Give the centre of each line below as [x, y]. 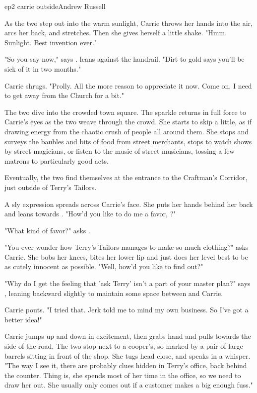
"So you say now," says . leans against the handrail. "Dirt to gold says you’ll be [125, 59]
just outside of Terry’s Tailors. [51, 187]
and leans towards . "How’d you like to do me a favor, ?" [90, 214]
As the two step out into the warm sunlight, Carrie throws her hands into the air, [128, 23]
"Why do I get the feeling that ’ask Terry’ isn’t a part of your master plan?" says [128, 283]
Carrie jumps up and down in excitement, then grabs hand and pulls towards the [128, 336]
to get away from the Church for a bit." [64, 95]
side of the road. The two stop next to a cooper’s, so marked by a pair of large [124, 346]
